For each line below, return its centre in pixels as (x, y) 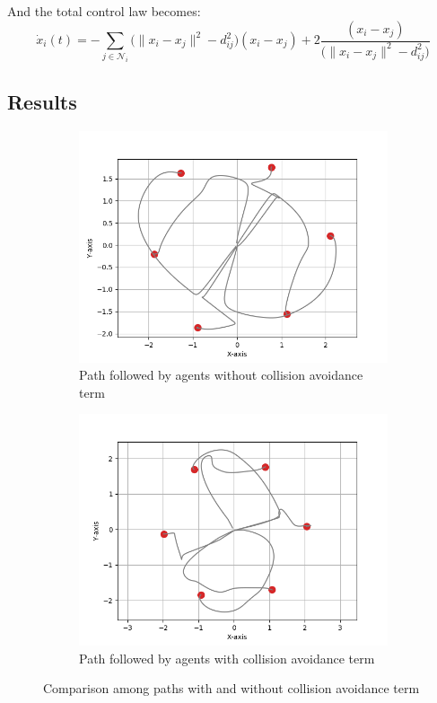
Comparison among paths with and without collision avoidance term (232, 688)
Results (42, 101)
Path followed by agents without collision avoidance (221, 375)
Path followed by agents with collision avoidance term (227, 658)
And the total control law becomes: (104, 11)
